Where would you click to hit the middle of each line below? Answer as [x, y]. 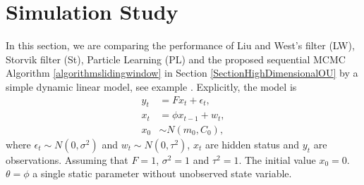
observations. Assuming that [67, 159]
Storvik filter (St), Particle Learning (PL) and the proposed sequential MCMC [176, 59]
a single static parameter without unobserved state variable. [162, 173]
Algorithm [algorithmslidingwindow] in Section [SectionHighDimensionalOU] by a [182, 73]
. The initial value [277, 159]
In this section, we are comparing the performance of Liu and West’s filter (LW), [180, 45]
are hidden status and [252, 144]
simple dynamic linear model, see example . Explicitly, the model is [151, 86]
